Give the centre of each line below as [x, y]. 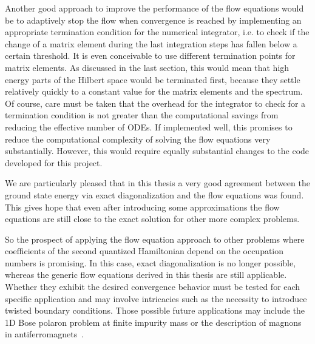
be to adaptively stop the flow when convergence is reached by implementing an [153, 20]
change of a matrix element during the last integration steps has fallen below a [151, 43]
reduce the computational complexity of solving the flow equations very [138, 139]
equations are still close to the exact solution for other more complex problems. [152, 219]
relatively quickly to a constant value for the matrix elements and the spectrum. [154, 91]
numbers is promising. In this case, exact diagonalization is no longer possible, [151, 262]
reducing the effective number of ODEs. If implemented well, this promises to [149, 126]
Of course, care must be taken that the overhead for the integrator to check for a [155, 103]
